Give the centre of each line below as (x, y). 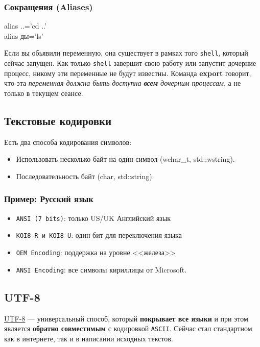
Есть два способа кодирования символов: (68, 142)
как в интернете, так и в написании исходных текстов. (89, 338)
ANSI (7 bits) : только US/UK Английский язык (93, 218)
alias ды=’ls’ (24, 35)
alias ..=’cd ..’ (25, 26)
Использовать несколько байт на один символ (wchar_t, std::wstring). (125, 159)
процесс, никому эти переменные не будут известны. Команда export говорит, (128, 73)
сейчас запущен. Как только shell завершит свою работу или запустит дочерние (130, 63)
